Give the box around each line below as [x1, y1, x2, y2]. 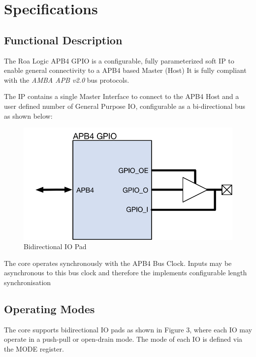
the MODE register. [4, 344, 64, 354]
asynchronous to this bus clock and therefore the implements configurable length [4, 267, 247, 278]
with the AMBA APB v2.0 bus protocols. [4, 74, 129, 85]
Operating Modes [4, 301, 95, 317]
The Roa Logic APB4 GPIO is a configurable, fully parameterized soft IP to [4, 55, 234, 65]
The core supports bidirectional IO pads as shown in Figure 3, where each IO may [4, 324, 252, 334]
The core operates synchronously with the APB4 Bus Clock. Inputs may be [4, 258, 232, 268]
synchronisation [4, 277, 51, 288]
